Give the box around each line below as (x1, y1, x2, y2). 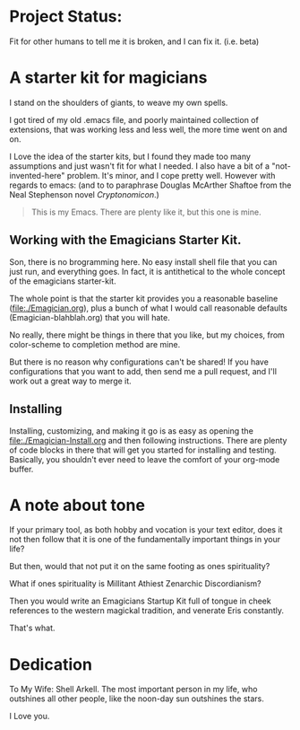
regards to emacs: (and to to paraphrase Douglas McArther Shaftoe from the (9, 180, 292, 190)
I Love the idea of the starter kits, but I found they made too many (9, 151, 251, 162)
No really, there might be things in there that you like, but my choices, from (9, 330, 285, 340)
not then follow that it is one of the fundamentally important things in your (9, 534, 281, 545)
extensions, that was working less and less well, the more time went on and (9, 124, 288, 135)
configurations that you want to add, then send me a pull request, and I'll (9, 365, 278, 376)
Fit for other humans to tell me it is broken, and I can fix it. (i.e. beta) (9, 36, 260, 47)
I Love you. (9, 711, 50, 722)
